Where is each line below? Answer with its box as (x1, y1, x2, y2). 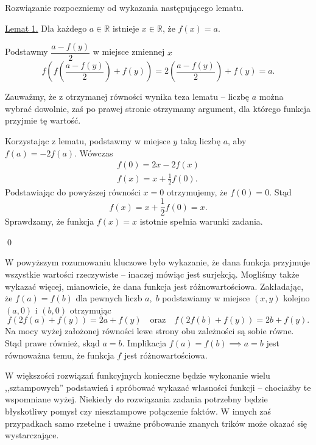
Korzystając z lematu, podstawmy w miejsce (5, 135, 170, 147)
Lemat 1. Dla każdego (5, 21, 87, 34)
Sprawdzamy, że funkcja (5, 215, 94, 228)
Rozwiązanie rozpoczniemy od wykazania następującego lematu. (5, 1, 244, 13)
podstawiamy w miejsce (162, 292, 250, 304)
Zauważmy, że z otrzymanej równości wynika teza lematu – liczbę (5, 90, 250, 103)
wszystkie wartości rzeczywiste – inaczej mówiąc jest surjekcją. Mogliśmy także (5, 268, 300, 281)
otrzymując (69, 303, 111, 316)
